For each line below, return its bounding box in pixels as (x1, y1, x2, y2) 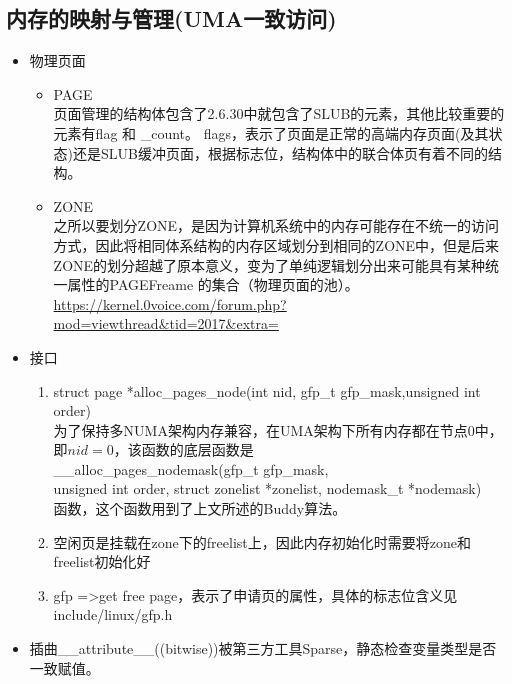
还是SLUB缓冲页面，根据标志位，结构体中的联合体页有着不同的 (73, 142, 488, 163)
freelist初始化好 (53, 551, 151, 572)
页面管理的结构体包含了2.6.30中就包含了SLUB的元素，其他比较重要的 (53, 103, 505, 124)
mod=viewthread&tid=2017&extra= (53, 313, 279, 334)
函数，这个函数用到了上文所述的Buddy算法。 (53, 498, 347, 519)
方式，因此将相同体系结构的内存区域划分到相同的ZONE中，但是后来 (53, 234, 500, 255)
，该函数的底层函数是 (113, 439, 254, 460)
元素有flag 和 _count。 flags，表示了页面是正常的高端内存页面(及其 (53, 122, 489, 143)
